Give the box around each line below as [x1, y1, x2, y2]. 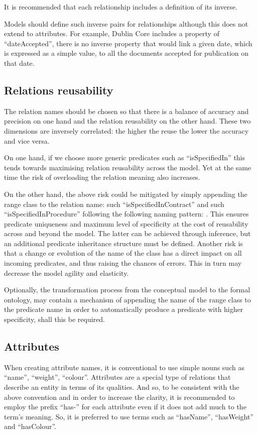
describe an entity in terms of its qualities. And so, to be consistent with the [4, 382, 239, 392]
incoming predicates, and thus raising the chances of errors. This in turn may [4, 258, 242, 268]
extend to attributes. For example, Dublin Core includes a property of [4, 28, 219, 39]
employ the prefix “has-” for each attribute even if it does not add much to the [4, 401, 246, 412]
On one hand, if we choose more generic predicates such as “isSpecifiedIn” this [4, 152, 245, 163]
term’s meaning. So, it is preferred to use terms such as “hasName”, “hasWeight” [4, 411, 253, 421]
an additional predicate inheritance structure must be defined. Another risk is [4, 238, 243, 248]
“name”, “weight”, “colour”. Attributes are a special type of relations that [4, 372, 231, 382]
